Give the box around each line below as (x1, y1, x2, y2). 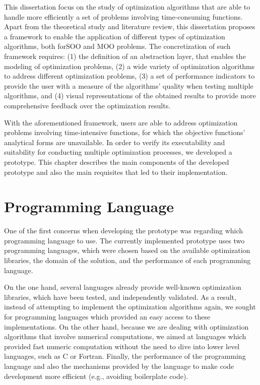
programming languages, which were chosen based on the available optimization (4, 245, 250, 255)
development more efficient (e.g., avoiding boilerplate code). (4, 370, 188, 381)
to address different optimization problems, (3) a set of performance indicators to (4, 71, 255, 81)
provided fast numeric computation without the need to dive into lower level (4, 341, 240, 351)
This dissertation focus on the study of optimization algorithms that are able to (4, 2, 250, 12)
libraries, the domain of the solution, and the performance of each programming (4, 255, 251, 265)
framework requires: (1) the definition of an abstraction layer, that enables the (4, 50, 246, 61)
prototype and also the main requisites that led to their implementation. (4, 166, 228, 177)
